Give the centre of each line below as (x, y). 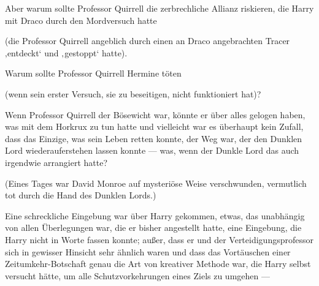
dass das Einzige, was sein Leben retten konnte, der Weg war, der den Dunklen (154, 138)
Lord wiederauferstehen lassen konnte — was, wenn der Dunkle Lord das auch (152, 150)
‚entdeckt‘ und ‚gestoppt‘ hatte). (66, 52)
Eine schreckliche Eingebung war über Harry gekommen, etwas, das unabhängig (155, 215)
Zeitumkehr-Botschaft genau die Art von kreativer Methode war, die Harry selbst (158, 264)
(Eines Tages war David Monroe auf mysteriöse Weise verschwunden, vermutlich (156, 183)
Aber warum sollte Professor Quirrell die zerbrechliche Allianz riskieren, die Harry (159, 8)
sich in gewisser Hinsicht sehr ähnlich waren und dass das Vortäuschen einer (148, 251)
